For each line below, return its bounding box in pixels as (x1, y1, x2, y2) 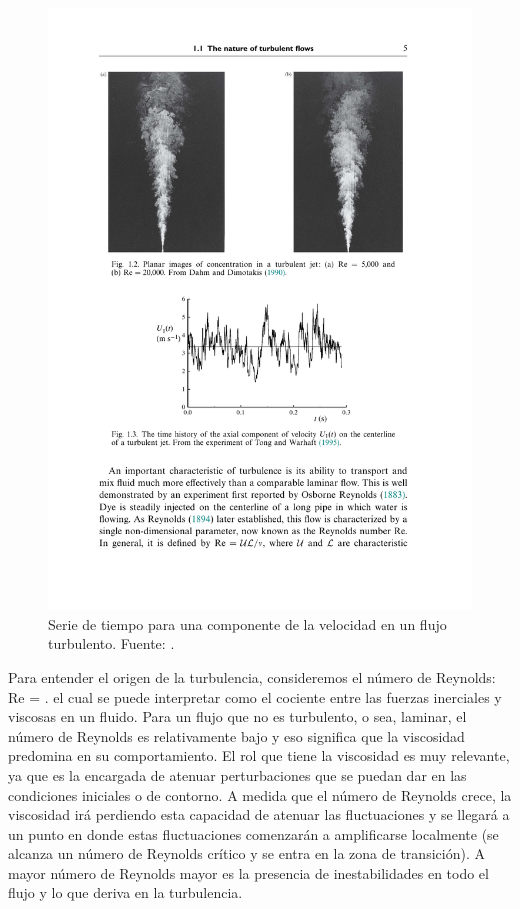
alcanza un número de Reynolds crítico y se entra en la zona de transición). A (8, 843, 485, 864)
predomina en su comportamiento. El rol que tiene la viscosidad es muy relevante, (8, 745, 510, 766)
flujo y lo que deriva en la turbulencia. (8, 882, 243, 903)
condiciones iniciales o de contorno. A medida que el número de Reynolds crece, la (8, 784, 512, 805)
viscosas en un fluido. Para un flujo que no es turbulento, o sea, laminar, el (8, 706, 467, 727)
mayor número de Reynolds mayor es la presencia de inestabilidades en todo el (8, 862, 489, 883)
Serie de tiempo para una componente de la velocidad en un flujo (48, 613, 447, 634)
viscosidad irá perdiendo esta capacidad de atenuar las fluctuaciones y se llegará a (8, 804, 510, 825)
